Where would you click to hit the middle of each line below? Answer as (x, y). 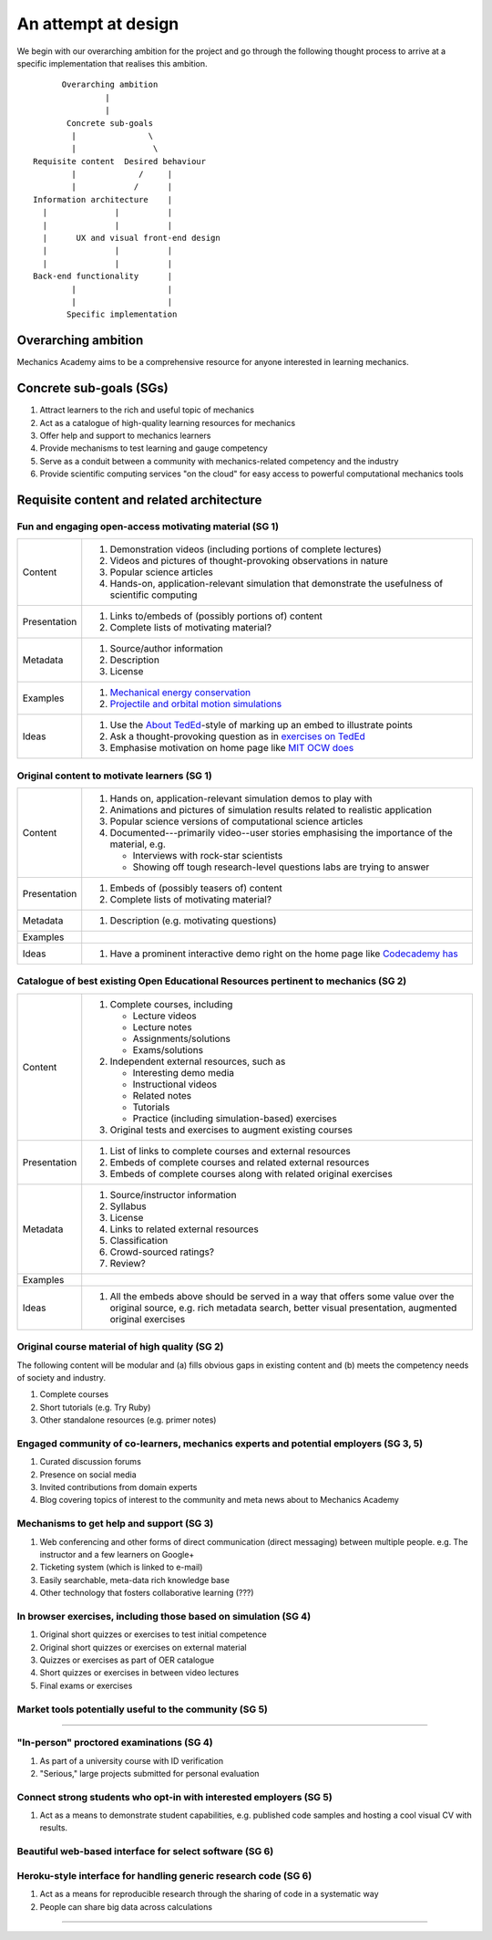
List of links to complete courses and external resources (230, 1151)
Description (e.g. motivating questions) (193, 921)
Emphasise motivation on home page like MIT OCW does (232, 748)
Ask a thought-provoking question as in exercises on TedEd (238, 736)
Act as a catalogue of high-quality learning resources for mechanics (168, 422)
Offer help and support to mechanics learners (125, 435)
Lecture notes (162, 1027)
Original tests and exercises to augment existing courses (231, 1130)
